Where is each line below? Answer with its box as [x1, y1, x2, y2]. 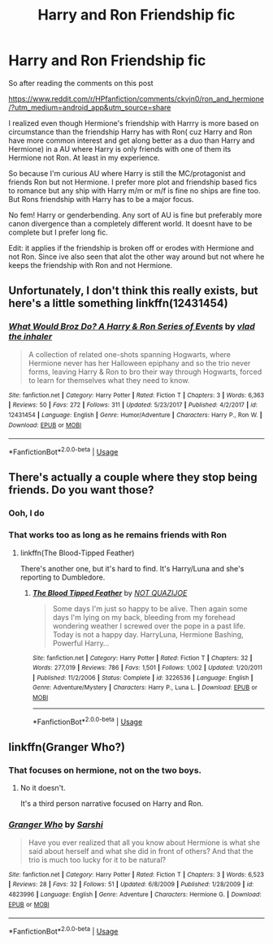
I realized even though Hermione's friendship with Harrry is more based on [8, 118, 259, 127]
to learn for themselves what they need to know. [28, 375, 190, 385]
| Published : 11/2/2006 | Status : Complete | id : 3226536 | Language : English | [32, 674, 253, 682]
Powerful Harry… [52, 638, 110, 648]
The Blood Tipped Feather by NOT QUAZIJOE [32, 588, 188, 597]
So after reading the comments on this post [8, 78, 154, 88]
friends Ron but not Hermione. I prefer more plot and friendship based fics [8, 177, 258, 187]
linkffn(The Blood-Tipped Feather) [19, 548, 135, 558]
